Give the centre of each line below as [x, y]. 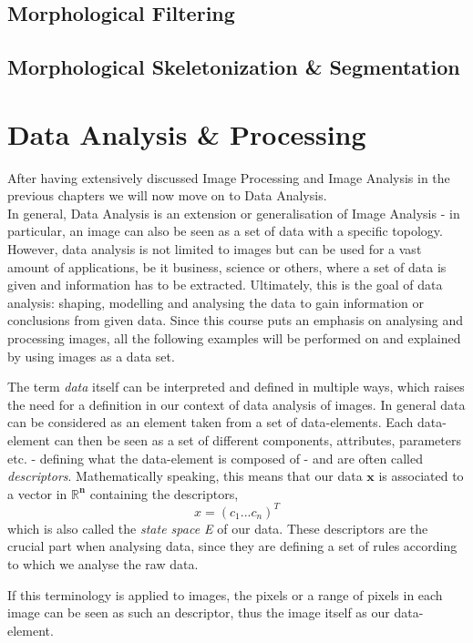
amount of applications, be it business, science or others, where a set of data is [227, 266]
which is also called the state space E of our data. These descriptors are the [218, 528]
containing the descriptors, [164, 493]
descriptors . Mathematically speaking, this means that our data [185, 476]
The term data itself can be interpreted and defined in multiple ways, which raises [236, 387]
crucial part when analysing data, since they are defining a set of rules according [232, 546]
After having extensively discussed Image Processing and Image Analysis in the [229, 177]
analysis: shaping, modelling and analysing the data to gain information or [216, 302]
